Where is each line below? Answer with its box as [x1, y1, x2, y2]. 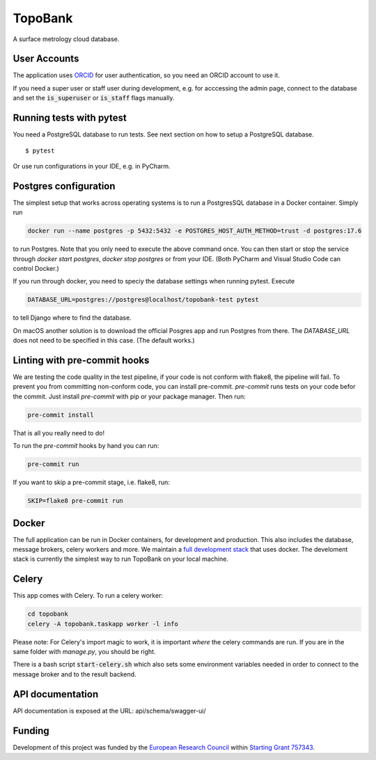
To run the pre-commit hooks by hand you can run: [13, 442, 159, 450]
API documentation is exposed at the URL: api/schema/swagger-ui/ [13, 706, 206, 715]
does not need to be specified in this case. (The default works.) [13, 336, 195, 345]
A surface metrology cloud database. [13, 35, 120, 43]
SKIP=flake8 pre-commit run [27, 497, 123, 505]
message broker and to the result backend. [13, 669, 136, 678]
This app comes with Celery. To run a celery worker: [13, 591, 164, 600]
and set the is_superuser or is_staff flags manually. [13, 94, 175, 102]
